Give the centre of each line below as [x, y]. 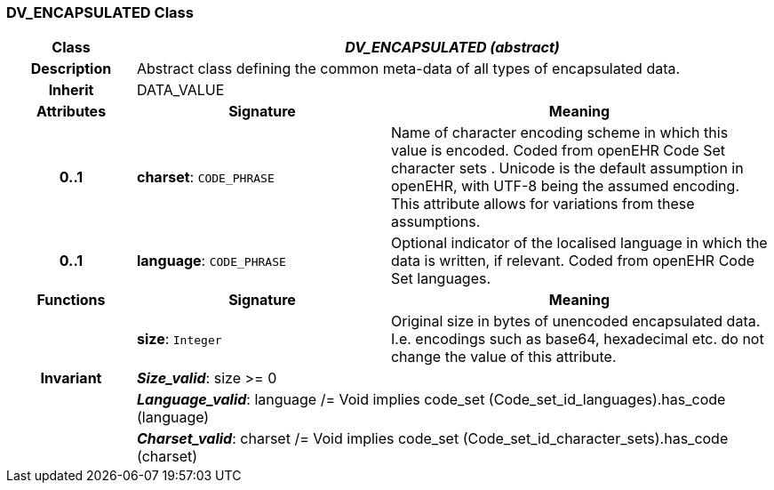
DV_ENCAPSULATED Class [100, 12]
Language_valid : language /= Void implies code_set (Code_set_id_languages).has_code [431, 400]
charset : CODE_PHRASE [205, 177]
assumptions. [435, 222]
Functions [71, 300]
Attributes [71, 112]
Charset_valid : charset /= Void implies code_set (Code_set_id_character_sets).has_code [432, 439]
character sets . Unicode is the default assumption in [567, 169]
